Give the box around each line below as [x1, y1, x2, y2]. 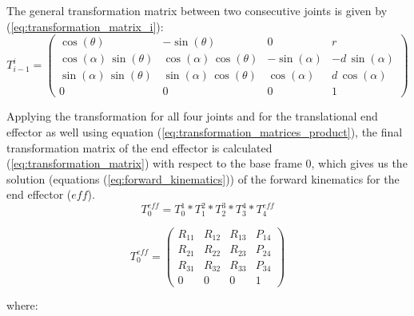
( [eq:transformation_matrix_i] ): [6, 18, 164, 34]
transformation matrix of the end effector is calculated [6, 139, 273, 156]
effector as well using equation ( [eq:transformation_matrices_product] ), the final [6, 123, 403, 140]
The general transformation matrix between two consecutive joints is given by [6, 2, 388, 18]
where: [6, 297, 38, 314]
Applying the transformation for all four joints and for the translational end [6, 108, 378, 124]
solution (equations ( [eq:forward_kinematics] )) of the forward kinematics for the [6, 170, 400, 187]
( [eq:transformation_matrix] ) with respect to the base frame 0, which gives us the [6, 155, 408, 172]
